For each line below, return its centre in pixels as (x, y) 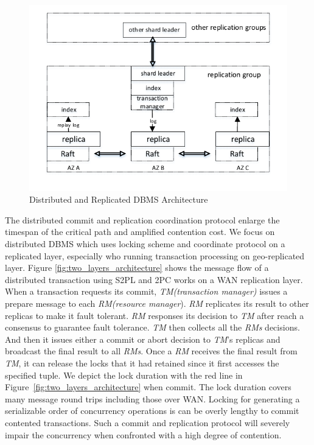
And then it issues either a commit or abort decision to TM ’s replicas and (143, 339)
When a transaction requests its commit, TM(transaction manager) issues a (146, 291)
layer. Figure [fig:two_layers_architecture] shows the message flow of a (137, 268)
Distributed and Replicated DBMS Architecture (119, 199)
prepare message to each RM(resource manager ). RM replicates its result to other (157, 303)
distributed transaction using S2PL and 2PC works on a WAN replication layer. (154, 279)
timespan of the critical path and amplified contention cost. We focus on (140, 232)
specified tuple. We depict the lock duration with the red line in (124, 375)
